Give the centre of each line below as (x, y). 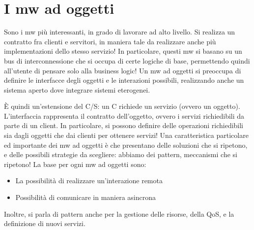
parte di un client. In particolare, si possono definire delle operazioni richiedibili (124, 125)
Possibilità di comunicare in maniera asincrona (86, 197)
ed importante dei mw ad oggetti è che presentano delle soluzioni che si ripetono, (126, 145)
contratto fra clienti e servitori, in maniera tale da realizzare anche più (110, 41)
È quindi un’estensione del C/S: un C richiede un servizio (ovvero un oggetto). (122, 106)
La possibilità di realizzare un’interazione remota (89, 181)
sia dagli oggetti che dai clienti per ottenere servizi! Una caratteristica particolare (126, 135)
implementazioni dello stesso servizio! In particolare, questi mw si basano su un (123, 51)
